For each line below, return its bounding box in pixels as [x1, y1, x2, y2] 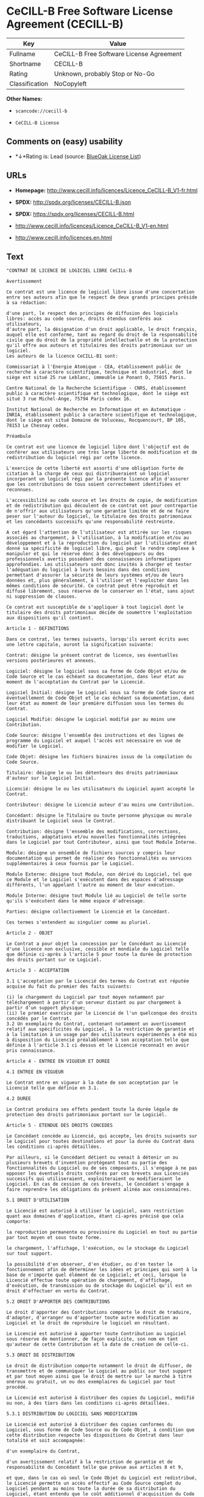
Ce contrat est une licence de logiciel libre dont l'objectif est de [6, 444, 189, 450]
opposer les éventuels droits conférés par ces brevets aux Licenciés [6, 1170, 189, 1176]
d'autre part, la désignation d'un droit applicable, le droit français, [6, 327, 198, 333]
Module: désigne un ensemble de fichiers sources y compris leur [6, 850, 175, 856]
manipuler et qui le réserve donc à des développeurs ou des [6, 551, 165, 557]
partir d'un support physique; [6, 1005, 86, 1011]
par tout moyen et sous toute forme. [6, 1234, 102, 1241]
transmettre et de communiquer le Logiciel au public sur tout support [6, 1368, 192, 1374]
